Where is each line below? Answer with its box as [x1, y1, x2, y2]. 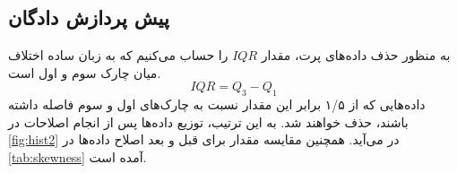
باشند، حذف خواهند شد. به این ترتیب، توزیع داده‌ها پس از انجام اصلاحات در [8, 112, 409, 131]
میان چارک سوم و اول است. [8, 63, 161, 82]
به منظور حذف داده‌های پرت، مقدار [261, 46, 451, 65]
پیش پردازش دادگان [8, 4, 169, 31]
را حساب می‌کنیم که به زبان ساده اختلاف [8, 46, 228, 65]
